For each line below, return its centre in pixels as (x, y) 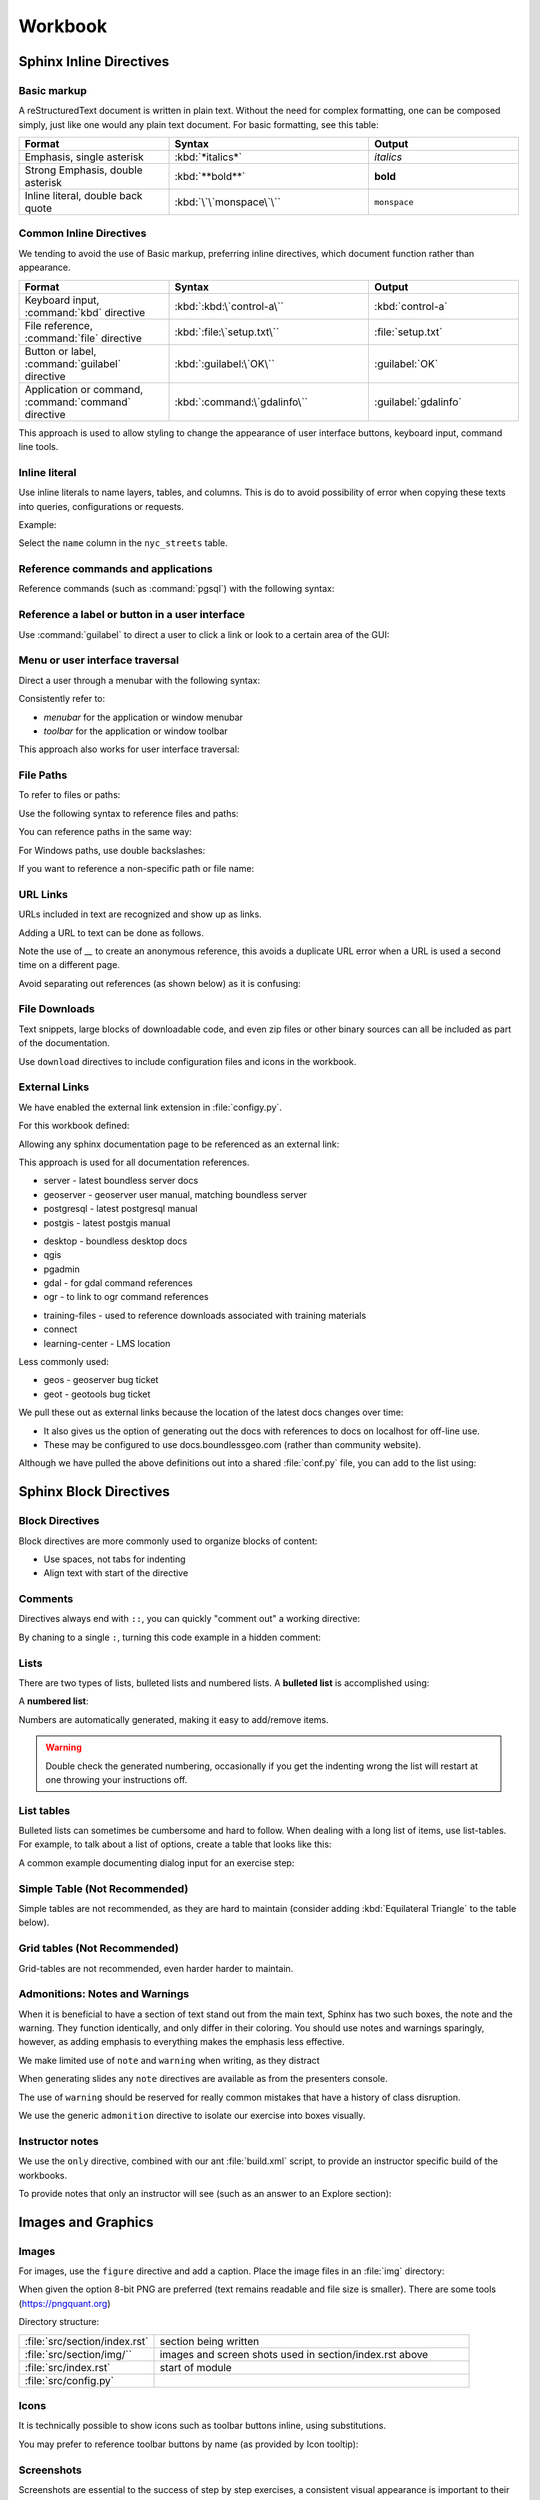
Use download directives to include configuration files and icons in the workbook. (187, 1061)
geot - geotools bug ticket (97, 1394)
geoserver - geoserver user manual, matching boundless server (175, 1194)
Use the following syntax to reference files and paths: (128, 813)
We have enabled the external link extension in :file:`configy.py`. (150, 1107)
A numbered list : (53, 1701)
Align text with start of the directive (116, 1573)
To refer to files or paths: (69, 795)
